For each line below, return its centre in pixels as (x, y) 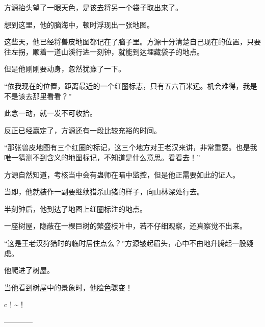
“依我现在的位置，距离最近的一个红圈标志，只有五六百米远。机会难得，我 (127, 85)
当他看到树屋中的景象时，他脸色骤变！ (68, 287)
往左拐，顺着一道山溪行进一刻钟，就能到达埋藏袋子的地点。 (104, 51)
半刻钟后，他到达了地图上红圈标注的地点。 (75, 208)
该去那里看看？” (45, 96)
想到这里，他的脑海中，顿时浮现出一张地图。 (79, 24)
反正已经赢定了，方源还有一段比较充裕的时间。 (83, 130)
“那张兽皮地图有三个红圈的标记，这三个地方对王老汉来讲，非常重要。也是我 (131, 147)
